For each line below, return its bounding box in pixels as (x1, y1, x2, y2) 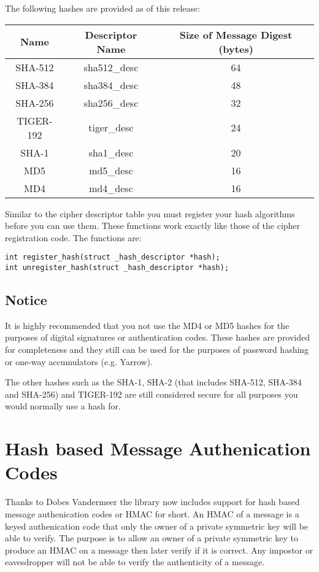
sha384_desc (83, 77, 139, 92)
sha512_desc (83, 60, 139, 74)
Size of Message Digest (179, 27, 293, 42)
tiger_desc (88, 120, 134, 135)
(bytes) (218, 41, 253, 56)
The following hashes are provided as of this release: (5, 2, 201, 14)
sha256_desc (83, 95, 139, 110)
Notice (5, 290, 47, 309)
